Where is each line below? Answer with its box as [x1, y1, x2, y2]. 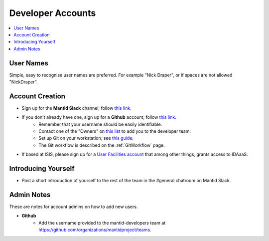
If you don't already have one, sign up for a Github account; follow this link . [21, 114, 176, 120]
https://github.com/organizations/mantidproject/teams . [38, 227, 151, 233]
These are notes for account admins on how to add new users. [9, 204, 138, 210]
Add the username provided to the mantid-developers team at [38, 220, 166, 226]
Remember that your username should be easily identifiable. [38, 121, 162, 127]
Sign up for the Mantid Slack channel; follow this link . [21, 105, 132, 111]
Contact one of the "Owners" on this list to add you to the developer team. [38, 128, 191, 134]
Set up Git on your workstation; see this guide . [38, 135, 134, 141]
